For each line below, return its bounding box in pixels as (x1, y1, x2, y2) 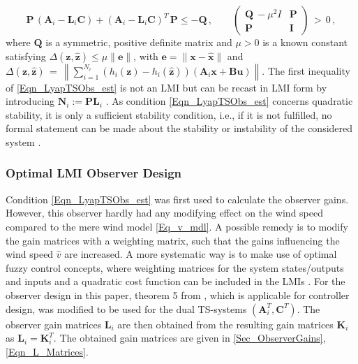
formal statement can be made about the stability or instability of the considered (6, 121, 353, 136)
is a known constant (262, 35, 348, 49)
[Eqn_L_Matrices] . (6, 344, 89, 358)
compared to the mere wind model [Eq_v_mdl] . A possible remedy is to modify (6, 219, 348, 233)
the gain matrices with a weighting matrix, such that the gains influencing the (6, 233, 340, 247)
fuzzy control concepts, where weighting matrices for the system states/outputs (6, 260, 344, 275)
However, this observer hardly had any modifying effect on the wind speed (6, 205, 323, 220)
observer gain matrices (6, 316, 102, 331)
